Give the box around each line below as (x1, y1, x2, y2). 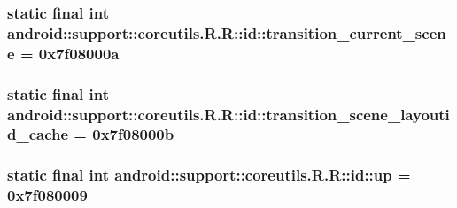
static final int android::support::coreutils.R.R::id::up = (7, 164, 411, 186)
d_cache (7, 123, 69, 145)
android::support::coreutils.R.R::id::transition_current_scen (7, 21, 446, 43)
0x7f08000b (92, 123, 174, 145)
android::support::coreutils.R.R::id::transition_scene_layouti (7, 103, 450, 125)
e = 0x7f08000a (7, 42, 120, 64)
